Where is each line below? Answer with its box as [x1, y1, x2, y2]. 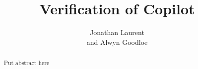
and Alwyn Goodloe [86, 36, 148, 47]
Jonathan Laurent [90, 27, 144, 37]
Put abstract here [3, 59, 50, 67]
